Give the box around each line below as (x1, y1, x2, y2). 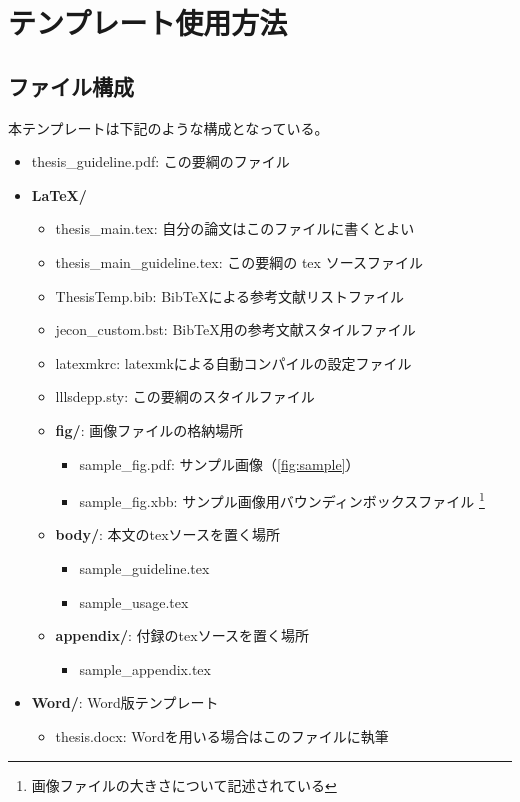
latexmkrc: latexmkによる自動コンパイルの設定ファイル (55, 352, 412, 373)
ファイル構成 (8, 70, 134, 101)
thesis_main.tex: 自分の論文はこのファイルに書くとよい (55, 218, 415, 239)
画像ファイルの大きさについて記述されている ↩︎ (31, 774, 337, 795)
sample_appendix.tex (79, 658, 211, 679)
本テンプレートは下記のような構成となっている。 (8, 117, 329, 138)
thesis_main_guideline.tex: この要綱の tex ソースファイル (55, 251, 423, 272)
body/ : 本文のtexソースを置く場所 (55, 524, 280, 545)
